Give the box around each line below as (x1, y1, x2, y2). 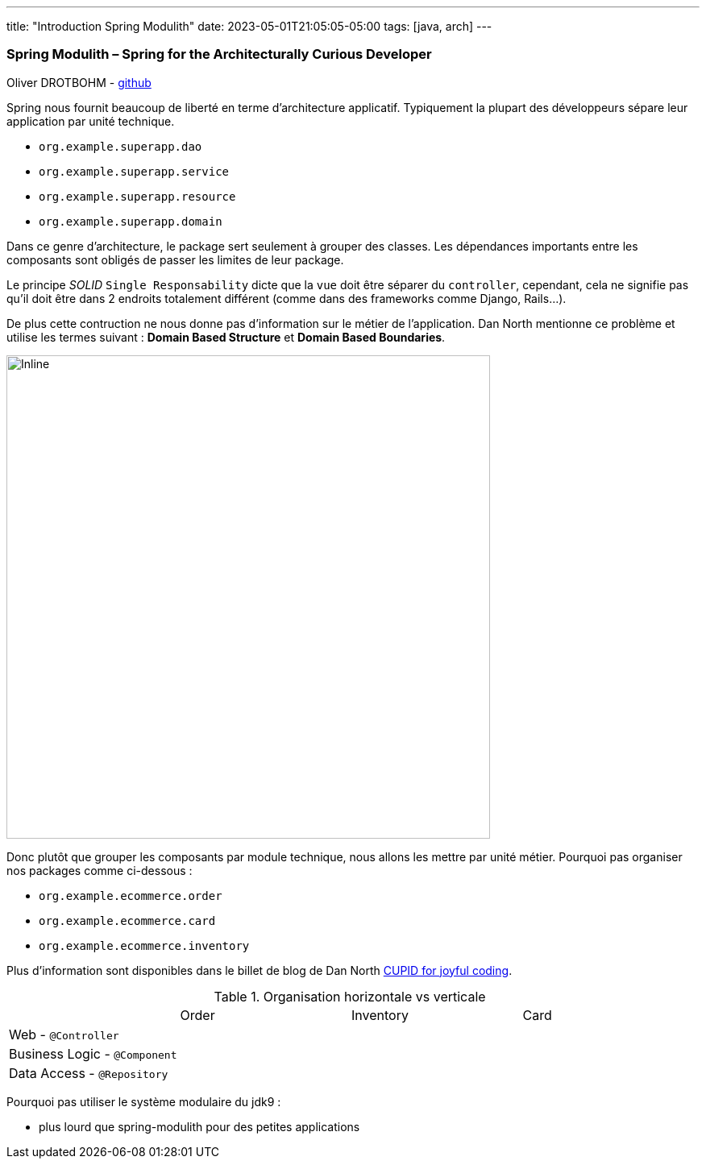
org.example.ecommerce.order (39, 889, 222, 902)
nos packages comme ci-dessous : (6, 863, 193, 877)
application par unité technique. (6, 114, 175, 128)
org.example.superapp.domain (39, 214, 222, 228)
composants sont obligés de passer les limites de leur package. (6, 252, 344, 267)
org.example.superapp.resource (39, 189, 236, 203)
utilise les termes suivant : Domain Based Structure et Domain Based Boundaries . (6, 330, 446, 344)
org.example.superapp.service (39, 164, 230, 178)
